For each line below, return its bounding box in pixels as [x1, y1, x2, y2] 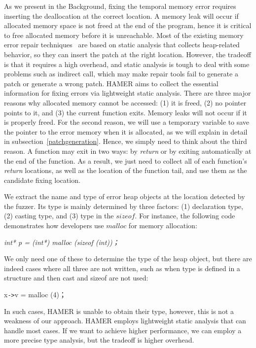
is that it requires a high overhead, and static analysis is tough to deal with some [4, 59, 250, 69]
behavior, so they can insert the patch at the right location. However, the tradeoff [4, 49, 251, 59]
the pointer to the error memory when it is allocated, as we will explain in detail [4, 126, 248, 137]
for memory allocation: [128, 220, 197, 231]
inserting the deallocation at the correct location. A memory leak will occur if [4, 10, 239, 21]
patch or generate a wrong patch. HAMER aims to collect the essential [4, 78, 219, 88]
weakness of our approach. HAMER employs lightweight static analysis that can [4, 315, 246, 326]
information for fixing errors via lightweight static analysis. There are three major [4, 88, 251, 98]
